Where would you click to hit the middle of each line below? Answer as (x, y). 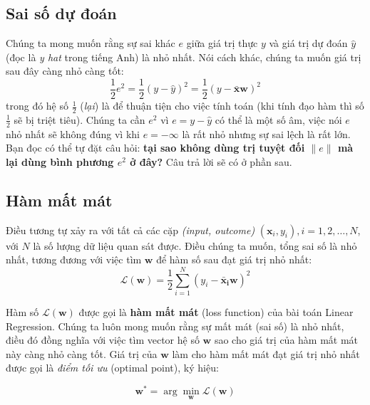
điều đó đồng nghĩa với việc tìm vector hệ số (103, 340)
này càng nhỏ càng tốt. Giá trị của (82, 353)
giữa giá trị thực (222, 43)
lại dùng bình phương (60, 161)
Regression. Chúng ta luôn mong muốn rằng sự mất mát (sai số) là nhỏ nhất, (175, 326)
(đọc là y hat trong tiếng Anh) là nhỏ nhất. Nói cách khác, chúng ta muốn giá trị (184, 57)
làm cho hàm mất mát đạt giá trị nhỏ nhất (266, 353)
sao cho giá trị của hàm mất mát (286, 340)
